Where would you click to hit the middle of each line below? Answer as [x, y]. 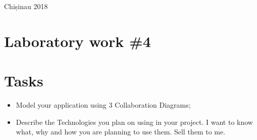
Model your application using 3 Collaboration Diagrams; [103, 105]
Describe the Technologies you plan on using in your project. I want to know [134, 122]
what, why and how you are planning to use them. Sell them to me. [121, 132]
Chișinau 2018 [26, 6]
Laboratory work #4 [78, 41]
